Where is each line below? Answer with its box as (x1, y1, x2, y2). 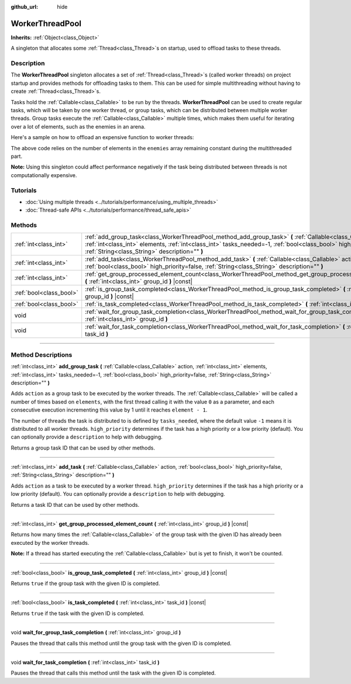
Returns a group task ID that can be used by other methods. (11, 444, 155, 451)
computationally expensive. (11, 171, 77, 178)
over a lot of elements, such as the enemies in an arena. (11, 123, 146, 130)
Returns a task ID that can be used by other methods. (11, 501, 140, 508)
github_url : (11, 4, 38, 10)
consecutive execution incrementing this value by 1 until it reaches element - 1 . (11, 406, 208, 413)
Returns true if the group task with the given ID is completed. (11, 579, 160, 587)
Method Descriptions (11, 351, 73, 359)
